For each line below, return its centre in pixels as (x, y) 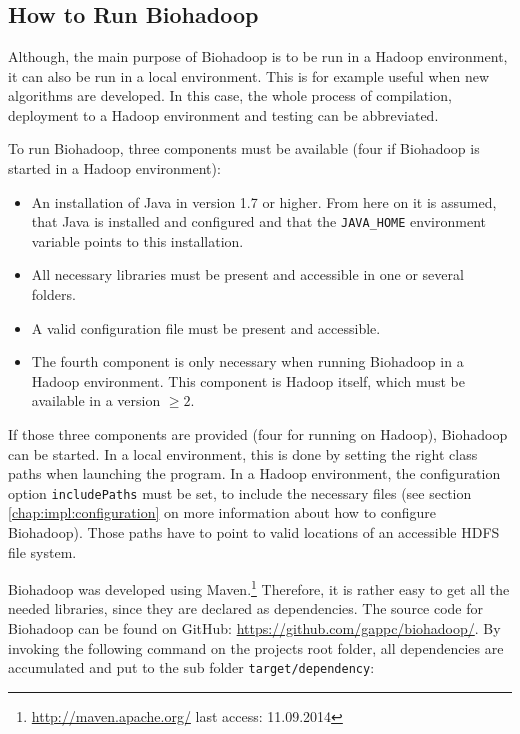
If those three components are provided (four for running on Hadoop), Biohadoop (258, 433)
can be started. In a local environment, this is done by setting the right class (243, 453)
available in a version (96, 400)
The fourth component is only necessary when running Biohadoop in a (247, 361)
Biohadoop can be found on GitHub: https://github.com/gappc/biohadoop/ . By (254, 628)
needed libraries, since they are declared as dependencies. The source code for (246, 608)
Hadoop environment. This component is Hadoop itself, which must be (248, 380)
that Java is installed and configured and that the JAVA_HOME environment (258, 221)
